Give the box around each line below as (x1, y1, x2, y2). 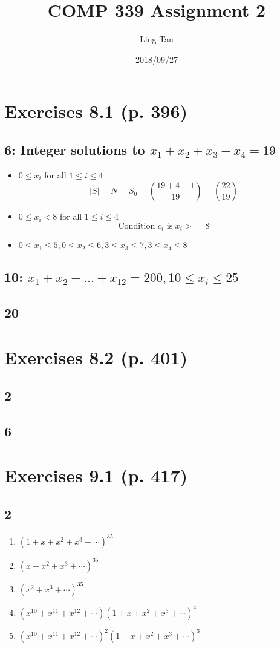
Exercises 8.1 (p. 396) (4, 99, 188, 123)
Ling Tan (140, 33, 174, 45)
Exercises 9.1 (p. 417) (4, 463, 188, 488)
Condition (118, 221, 155, 231)
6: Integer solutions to (4, 140, 145, 159)
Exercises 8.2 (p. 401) (4, 344, 188, 369)
